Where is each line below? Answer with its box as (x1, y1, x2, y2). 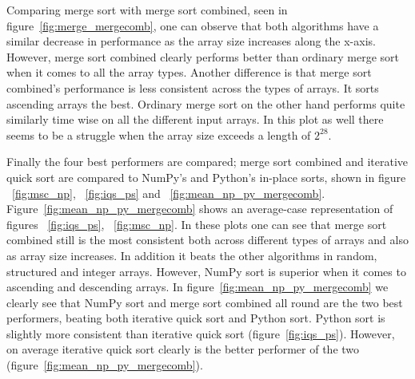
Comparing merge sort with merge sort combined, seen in (6, 2, 288, 18)
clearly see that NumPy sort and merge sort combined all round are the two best (6, 294, 403, 310)
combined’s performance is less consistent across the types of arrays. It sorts (6, 79, 379, 96)
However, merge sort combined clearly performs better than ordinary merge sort (6, 48, 400, 65)
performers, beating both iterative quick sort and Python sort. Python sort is (6, 310, 385, 326)
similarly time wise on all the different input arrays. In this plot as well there (6, 111, 384, 128)
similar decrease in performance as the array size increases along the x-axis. (6, 33, 376, 49)
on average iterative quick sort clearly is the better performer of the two (6, 341, 360, 357)
